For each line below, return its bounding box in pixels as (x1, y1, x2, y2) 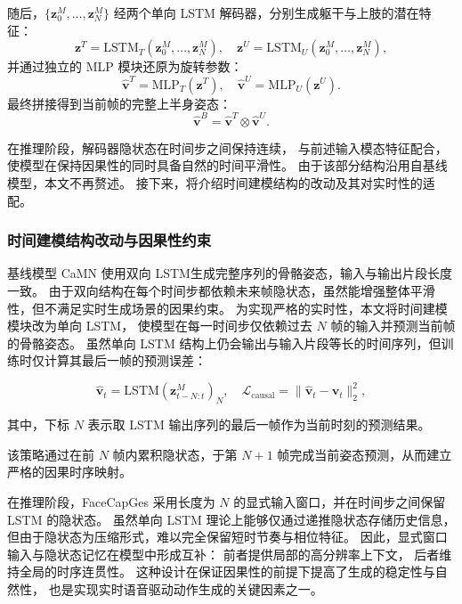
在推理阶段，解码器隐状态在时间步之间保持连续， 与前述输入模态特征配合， (7, 138, 448, 157)
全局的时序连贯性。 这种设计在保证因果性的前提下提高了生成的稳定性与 (19, 562, 435, 581)
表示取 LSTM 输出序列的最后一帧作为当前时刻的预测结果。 (87, 415, 431, 434)
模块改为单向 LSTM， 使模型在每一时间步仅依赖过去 (7, 316, 312, 335)
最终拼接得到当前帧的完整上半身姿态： (7, 94, 231, 112)
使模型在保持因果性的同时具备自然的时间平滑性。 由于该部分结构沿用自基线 (7, 156, 448, 175)
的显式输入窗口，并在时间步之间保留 (233, 493, 446, 511)
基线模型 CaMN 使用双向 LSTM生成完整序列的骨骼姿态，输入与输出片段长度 (7, 264, 452, 282)
